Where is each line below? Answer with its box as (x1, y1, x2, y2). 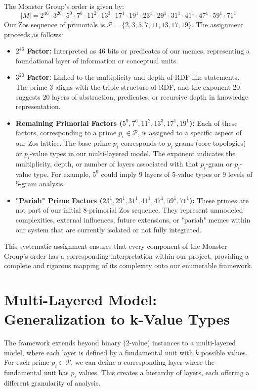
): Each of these (189, 117, 238, 128)
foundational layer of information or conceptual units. (15, 55, 178, 65)
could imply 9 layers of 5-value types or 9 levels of (101, 168, 253, 179)
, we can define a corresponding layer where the (71, 357, 215, 367)
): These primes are (189, 195, 249, 205)
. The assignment (191, 19, 244, 30)
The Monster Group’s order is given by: (4, 1, 124, 11)
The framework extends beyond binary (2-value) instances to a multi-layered (4, 337, 236, 348)
